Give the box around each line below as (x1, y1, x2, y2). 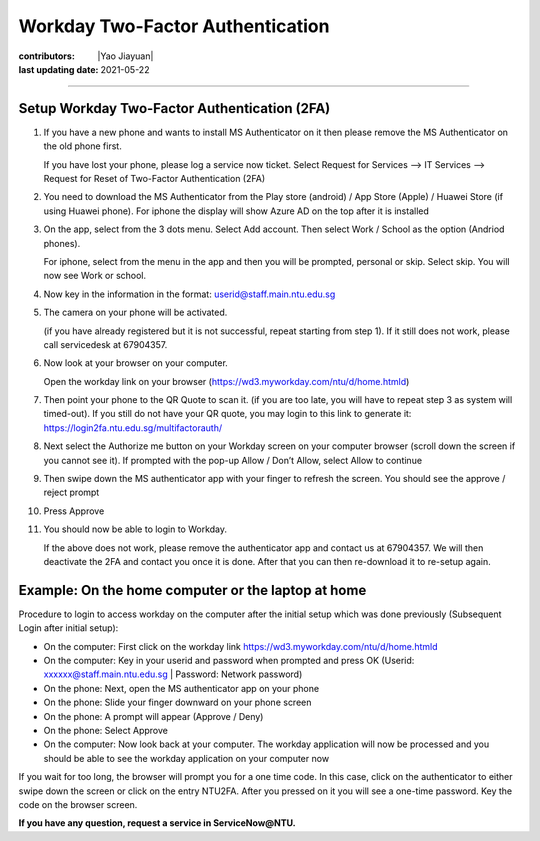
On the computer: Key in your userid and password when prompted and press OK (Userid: (43, 655, 415, 667)
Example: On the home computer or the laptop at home (18, 581, 367, 599)
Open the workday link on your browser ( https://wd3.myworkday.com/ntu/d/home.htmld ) (43, 375, 410, 387)
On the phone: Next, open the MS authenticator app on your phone (43, 682, 320, 694)
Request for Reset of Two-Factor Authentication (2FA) (43, 173, 266, 185)
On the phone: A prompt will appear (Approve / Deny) (43, 710, 264, 722)
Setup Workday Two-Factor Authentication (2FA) (18, 100, 331, 117)
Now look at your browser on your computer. (43, 357, 229, 369)
